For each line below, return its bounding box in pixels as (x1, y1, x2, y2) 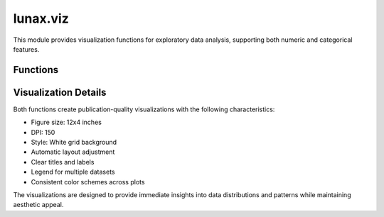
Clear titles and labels (31, 157, 95, 166)
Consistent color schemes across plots (31, 177, 145, 186)
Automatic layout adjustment (31, 148, 115, 156)
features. (13, 45, 40, 53)
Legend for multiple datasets (31, 167, 115, 177)
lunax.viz (13, 11, 69, 26)
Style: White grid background (31, 138, 117, 147)
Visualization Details (13, 86, 107, 99)
